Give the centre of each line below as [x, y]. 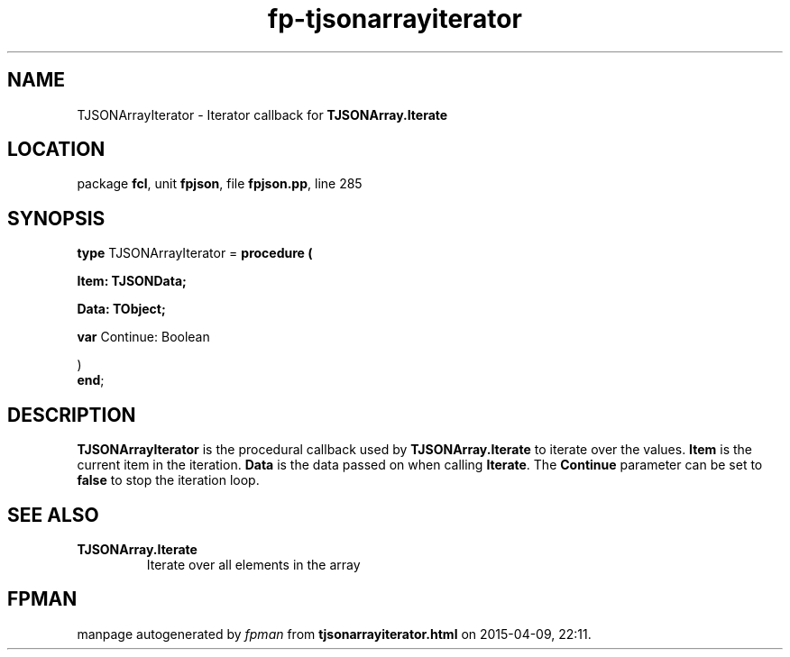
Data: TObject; [121, 309]
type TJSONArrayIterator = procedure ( [195, 253]
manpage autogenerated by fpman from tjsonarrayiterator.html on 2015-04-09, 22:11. [334, 634]
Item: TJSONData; [132, 281]
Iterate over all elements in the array [253, 564]
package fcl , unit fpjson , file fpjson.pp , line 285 [220, 184]
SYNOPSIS [56, 218]
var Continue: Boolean [143, 337]
